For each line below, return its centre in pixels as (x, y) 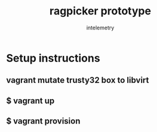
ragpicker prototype (100, 11)
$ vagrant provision (43, 121)
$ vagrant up (30, 100)
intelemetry (100, 28)
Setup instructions (53, 58)
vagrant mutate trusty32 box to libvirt (78, 80)
